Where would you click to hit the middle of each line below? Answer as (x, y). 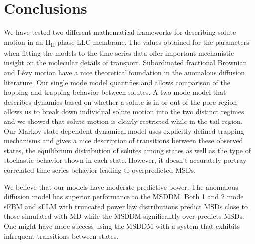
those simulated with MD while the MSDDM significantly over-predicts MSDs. (124, 216)
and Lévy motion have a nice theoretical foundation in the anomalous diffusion (125, 72)
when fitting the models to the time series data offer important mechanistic (119, 53)
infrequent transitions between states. (61, 235)
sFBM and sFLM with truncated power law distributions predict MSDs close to (126, 206)
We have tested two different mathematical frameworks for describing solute (120, 32)
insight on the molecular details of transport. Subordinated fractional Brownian (126, 62)
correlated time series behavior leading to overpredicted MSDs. (100, 170)
